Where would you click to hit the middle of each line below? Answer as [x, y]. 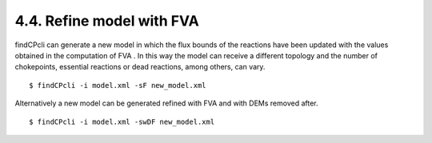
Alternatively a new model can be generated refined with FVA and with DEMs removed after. [167, 103]
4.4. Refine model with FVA [107, 21]
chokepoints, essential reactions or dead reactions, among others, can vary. [140, 67]
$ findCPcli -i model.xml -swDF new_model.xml [122, 121]
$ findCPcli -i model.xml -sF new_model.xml [118, 85]
